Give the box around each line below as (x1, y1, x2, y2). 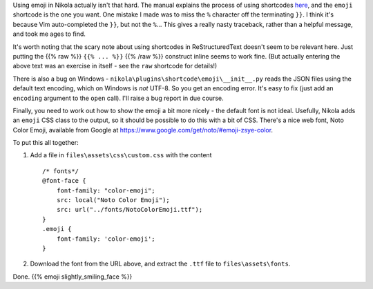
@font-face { (42, 177, 86, 185)
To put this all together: (12, 139, 79, 147)
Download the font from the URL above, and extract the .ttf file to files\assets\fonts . (30, 259, 291, 268)
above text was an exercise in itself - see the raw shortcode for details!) (12, 62, 218, 70)
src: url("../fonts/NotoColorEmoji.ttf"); (56, 206, 203, 214)
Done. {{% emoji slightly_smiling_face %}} (12, 272, 133, 281)
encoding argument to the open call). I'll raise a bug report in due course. (12, 94, 224, 102)
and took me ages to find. (12, 30, 86, 38)
